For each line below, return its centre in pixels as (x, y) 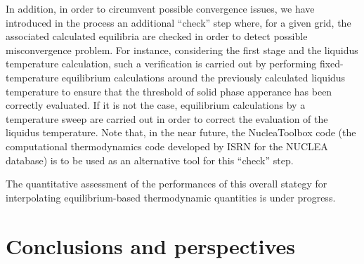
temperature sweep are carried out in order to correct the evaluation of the (167, 118)
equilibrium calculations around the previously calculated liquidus (203, 77)
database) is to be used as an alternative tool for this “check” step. (150, 160)
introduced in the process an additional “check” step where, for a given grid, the (178, 22)
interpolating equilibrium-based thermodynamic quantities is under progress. (171, 197)
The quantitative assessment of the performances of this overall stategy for (167, 184)
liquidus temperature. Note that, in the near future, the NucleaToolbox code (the (181, 132)
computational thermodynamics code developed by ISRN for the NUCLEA (167, 146)
